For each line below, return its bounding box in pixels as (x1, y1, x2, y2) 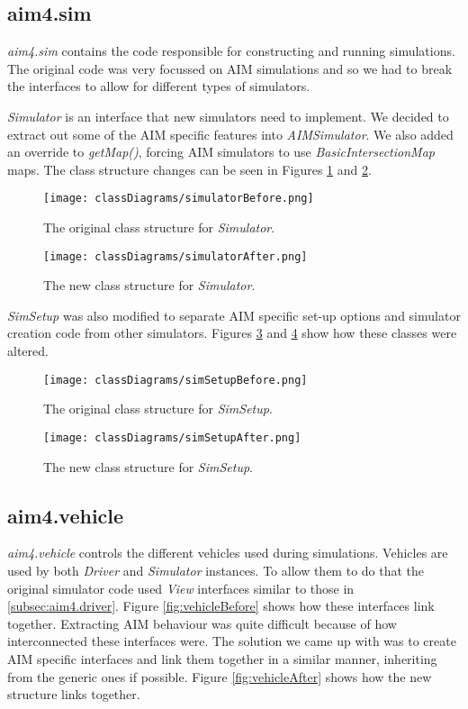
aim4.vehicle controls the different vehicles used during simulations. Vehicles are (7, 543, 448, 562)
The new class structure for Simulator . (43, 276, 256, 295)
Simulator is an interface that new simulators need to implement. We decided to (7, 106, 449, 125)
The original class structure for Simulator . (43, 218, 275, 237)
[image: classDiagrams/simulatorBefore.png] (43, 192, 314, 205)
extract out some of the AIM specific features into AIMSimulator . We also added (7, 124, 454, 143)
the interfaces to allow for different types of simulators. (7, 77, 310, 95)
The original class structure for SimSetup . (43, 399, 273, 418)
